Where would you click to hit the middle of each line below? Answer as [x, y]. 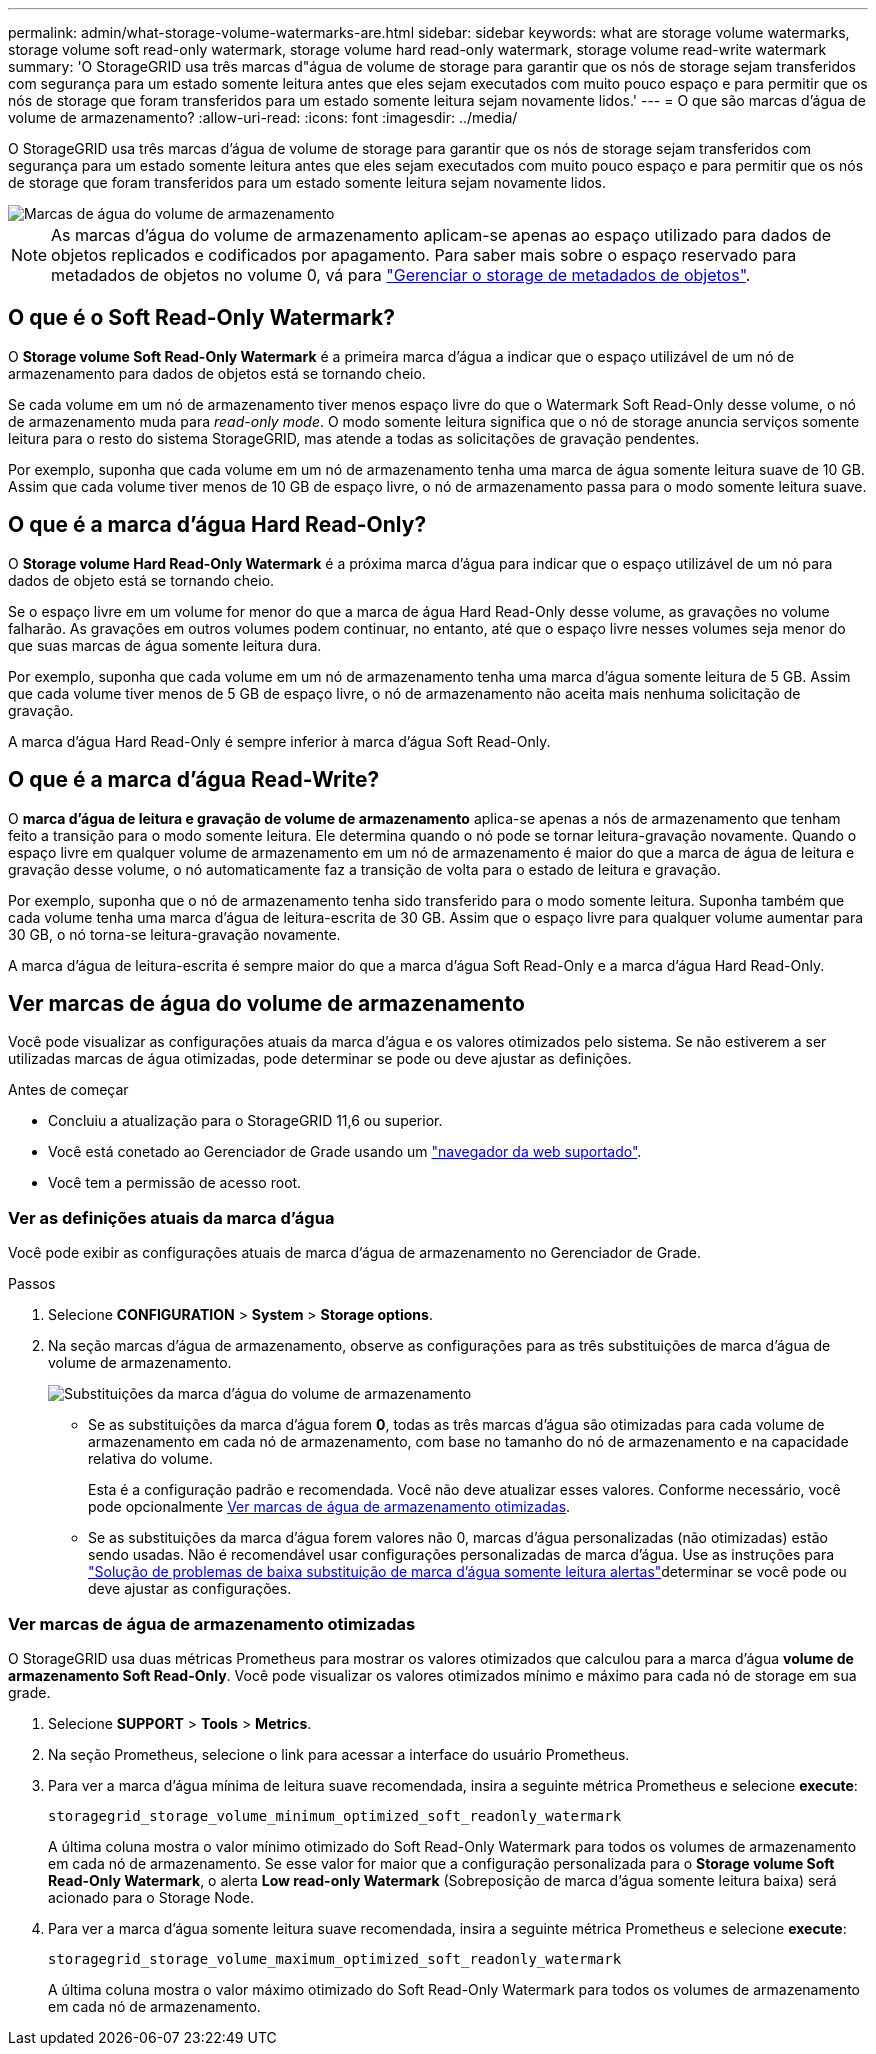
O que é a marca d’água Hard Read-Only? [217, 525]
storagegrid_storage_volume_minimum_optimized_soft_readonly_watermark [335, 1815]
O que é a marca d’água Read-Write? [194, 780]
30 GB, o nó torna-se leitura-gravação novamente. [174, 934]
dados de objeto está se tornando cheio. [141, 580]
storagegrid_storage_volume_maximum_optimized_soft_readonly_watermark [335, 1958]
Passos [32, 1284]
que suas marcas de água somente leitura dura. [165, 645]
